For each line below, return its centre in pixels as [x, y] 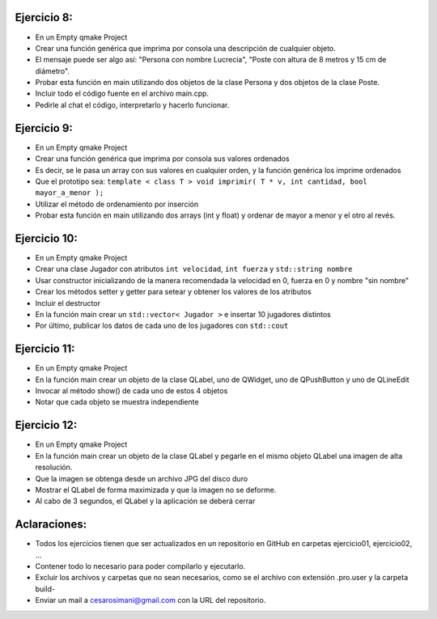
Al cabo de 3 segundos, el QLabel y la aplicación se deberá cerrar [145, 501]
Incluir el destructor [68, 303]
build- [45, 589]
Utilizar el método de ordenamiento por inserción [117, 204]
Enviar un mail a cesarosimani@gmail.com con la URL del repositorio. [151, 600]
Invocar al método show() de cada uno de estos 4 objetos [132, 391]
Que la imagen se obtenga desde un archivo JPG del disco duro [142, 478]
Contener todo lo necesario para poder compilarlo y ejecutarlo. [140, 566]
